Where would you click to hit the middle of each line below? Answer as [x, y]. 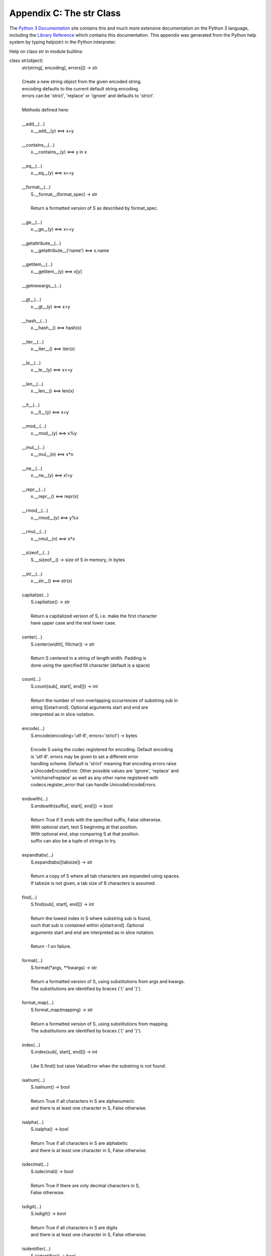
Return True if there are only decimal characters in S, [85, 1185]
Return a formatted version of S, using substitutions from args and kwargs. [108, 982]
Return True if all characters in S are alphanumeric [83, 1101]
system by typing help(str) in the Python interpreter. [63, 42]
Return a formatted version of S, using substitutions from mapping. [100, 1024]
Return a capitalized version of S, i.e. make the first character [94, 616]
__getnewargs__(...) [42, 285]
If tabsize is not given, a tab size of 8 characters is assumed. [93, 883]
